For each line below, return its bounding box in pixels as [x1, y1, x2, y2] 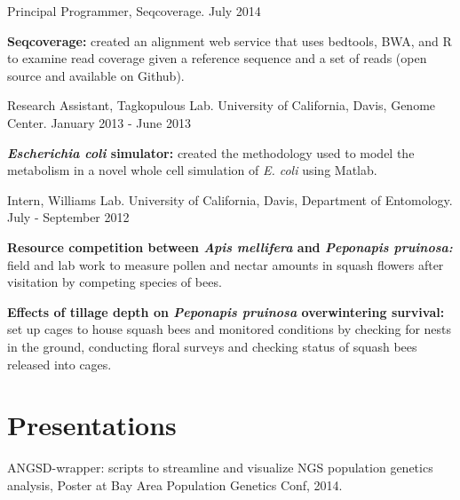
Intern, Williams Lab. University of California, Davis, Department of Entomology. [7, 190, 453, 209]
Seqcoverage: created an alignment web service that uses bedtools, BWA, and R [7, 31, 452, 50]
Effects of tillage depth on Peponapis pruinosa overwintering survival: [7, 302, 445, 321]
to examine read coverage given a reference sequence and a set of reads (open [7, 49, 427, 67]
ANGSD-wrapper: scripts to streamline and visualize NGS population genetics [7, 458, 433, 477]
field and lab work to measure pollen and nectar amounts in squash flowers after [7, 255, 444, 274]
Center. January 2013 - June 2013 [7, 113, 191, 131]
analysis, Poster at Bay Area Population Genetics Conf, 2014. [7, 475, 343, 494]
